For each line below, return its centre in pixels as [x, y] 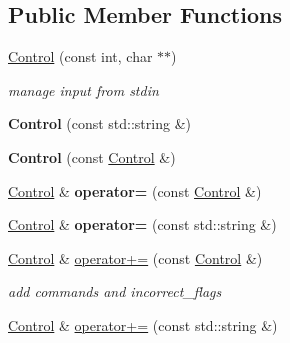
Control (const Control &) [92, 156]
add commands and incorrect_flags [115, 291]
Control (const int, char [80, 56]
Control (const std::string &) [99, 123]
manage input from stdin [83, 89]
